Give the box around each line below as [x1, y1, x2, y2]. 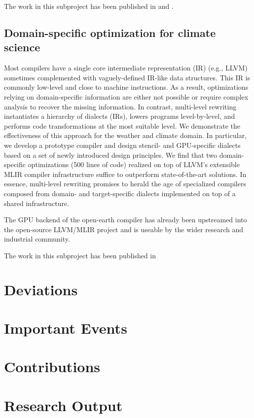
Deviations [4, 279, 78, 299]
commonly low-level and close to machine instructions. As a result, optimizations [4, 82, 249, 92]
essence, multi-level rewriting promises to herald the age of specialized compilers [4, 178, 246, 189]
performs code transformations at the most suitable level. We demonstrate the [4, 120, 240, 131]
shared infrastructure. [4, 198, 70, 208]
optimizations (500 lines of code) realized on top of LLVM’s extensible [28, 159, 240, 170]
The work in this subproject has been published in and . [4, 1, 174, 11]
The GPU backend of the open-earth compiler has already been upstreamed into [4, 214, 247, 225]
